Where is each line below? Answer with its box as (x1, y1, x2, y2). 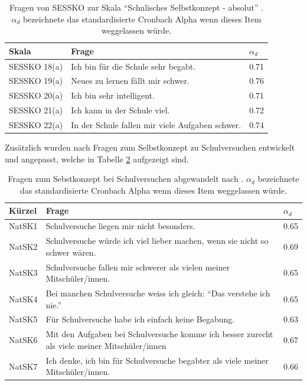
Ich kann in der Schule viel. (71, 104, 170, 116)
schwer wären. (45, 246, 96, 258)
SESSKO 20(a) (9, 89, 63, 102)
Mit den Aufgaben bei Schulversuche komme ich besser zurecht (45, 328, 273, 340)
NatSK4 (9, 292, 38, 305)
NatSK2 (9, 240, 38, 252)
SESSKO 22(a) (9, 119, 63, 130)
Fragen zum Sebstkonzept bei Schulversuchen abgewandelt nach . (8, 172, 244, 185)
